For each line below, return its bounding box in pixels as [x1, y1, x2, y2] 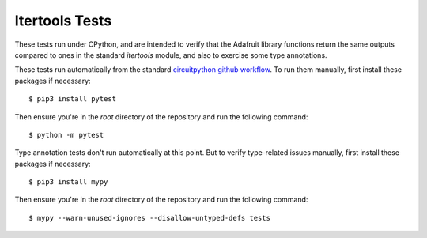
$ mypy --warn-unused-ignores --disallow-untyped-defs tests [28, 213, 270, 222]
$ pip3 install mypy [28, 178, 108, 187]
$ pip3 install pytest [28, 95, 117, 104]
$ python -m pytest [28, 130, 104, 139]
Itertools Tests [14, 12, 112, 29]
